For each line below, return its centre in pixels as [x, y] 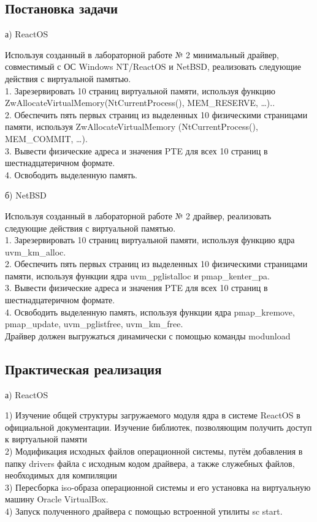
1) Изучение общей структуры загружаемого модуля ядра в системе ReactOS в [153, 415]
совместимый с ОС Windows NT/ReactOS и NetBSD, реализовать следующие [153, 66]
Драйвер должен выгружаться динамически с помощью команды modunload [148, 335]
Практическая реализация [83, 369]
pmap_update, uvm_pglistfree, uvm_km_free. [94, 324]
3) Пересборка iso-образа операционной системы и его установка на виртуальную [158, 487]
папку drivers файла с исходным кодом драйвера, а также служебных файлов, [150, 463]
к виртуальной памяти [46, 439]
